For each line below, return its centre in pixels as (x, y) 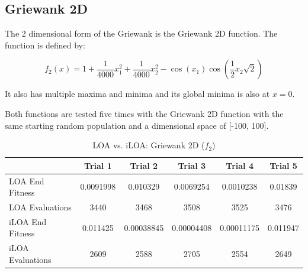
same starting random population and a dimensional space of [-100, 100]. (137, 125)
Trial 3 (192, 165)
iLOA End (28, 221)
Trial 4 (240, 165)
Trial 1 (98, 165)
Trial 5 (283, 165)
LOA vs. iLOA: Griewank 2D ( (149, 145)
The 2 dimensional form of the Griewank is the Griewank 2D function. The (141, 33)
